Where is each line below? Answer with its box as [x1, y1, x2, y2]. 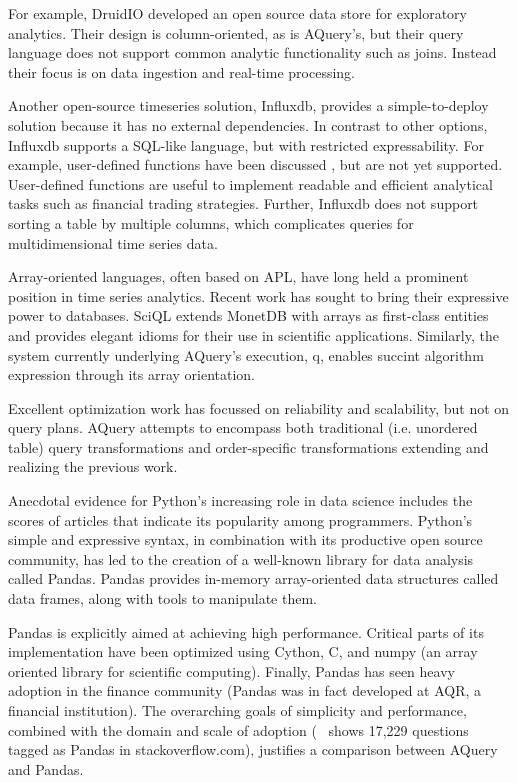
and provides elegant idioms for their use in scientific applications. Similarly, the [8, 324, 499, 345]
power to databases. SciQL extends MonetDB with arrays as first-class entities [8, 305, 489, 326]
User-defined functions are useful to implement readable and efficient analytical [8, 173, 493, 194]
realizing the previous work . [8, 456, 178, 477]
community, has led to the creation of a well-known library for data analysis [8, 548, 474, 569]
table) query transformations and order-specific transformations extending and [8, 436, 489, 457]
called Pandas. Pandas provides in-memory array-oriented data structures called [8, 568, 499, 589]
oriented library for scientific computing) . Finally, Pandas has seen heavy [8, 660, 455, 681]
